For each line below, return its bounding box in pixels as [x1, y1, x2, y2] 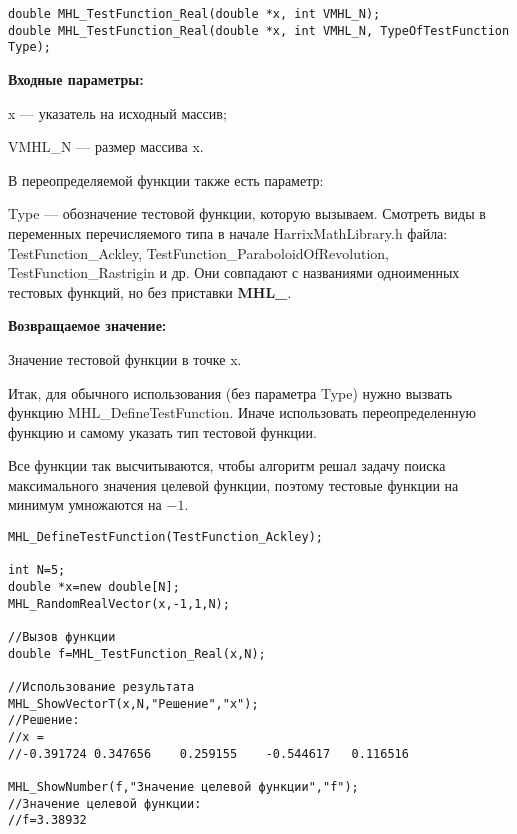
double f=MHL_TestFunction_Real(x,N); [8, 646, 266, 661]
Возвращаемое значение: [8, 315, 167, 336]
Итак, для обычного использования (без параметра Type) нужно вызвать [8, 382, 453, 403]
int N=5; [8, 563, 66, 578]
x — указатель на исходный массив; [8, 102, 227, 123]
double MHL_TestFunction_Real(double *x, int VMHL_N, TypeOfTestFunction [8, 23, 510, 38]
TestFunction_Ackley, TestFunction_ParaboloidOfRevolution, [8, 242, 389, 263]
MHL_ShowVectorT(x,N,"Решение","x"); [8, 696, 259, 711]
